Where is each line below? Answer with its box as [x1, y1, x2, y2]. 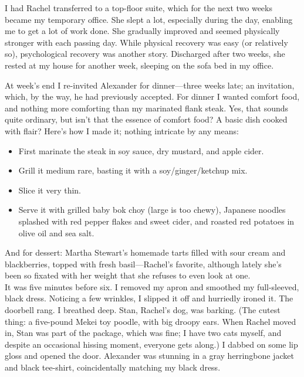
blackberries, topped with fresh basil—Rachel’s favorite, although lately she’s [5, 257, 282, 270]
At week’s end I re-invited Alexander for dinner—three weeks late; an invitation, [5, 79, 295, 91]
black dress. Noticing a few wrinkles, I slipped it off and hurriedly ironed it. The [5, 292, 293, 304]
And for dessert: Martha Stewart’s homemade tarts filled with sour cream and [5, 246, 286, 259]
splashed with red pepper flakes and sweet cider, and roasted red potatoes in [18, 215, 295, 227]
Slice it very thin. [18, 184, 82, 196]
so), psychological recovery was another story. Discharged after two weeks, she [5, 47, 285, 60]
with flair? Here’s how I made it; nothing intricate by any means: [5, 124, 239, 137]
